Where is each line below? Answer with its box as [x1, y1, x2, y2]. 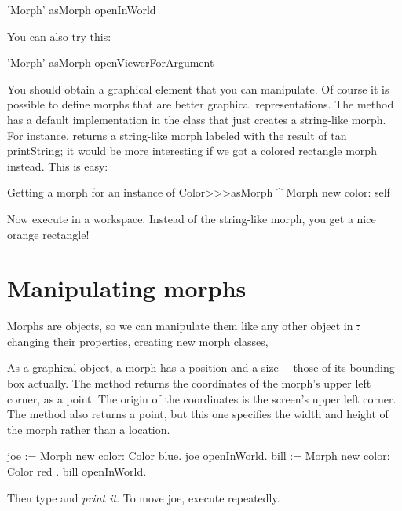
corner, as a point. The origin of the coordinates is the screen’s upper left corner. [7, 390, 397, 406]
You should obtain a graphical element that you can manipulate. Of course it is [7, 80, 389, 97]
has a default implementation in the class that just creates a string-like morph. [7, 111, 386, 127]
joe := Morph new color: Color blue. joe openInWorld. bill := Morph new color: [7, 447, 390, 464]
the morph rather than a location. [7, 421, 170, 437]
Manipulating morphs [7, 272, 247, 304]
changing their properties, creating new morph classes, [7, 333, 269, 349]
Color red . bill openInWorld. [7, 463, 147, 479]
